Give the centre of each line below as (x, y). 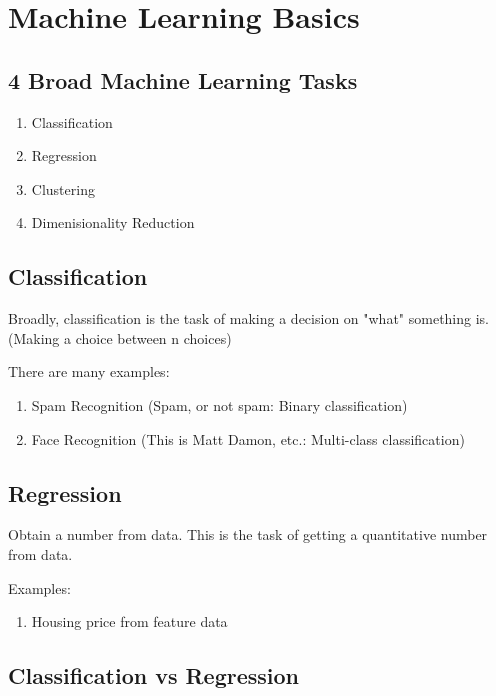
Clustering (63, 188)
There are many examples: (89, 371)
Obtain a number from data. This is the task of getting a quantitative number (248, 534)
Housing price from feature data (129, 621)
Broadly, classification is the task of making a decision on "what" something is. (249, 318)
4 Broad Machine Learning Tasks (183, 79)
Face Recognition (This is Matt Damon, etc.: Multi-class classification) (248, 438)
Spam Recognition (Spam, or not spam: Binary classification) (219, 404)
